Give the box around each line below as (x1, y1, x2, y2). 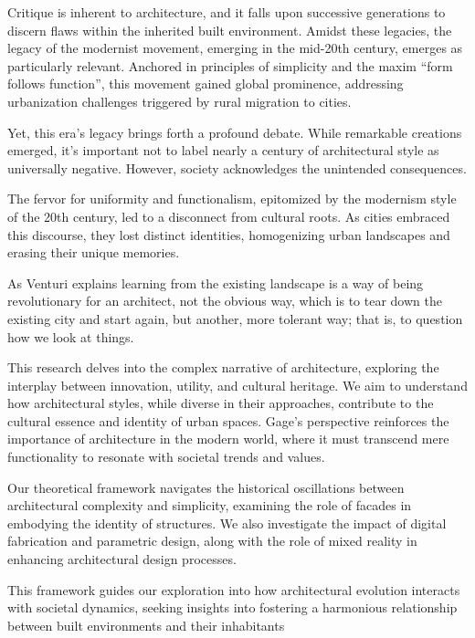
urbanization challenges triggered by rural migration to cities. (7, 91, 352, 110)
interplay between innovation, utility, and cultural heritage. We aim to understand (7, 375, 468, 394)
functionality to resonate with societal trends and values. (7, 447, 325, 466)
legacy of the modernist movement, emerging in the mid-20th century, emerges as (7, 38, 463, 58)
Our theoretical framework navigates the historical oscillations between (7, 477, 405, 497)
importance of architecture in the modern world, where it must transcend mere (7, 429, 449, 448)
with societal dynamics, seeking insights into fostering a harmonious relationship (7, 598, 458, 617)
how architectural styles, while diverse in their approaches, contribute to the (7, 393, 434, 413)
